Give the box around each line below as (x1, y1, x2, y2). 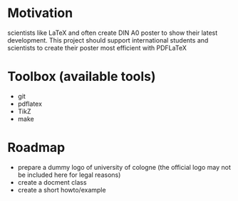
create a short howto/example (17, 185, 106, 194)
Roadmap (7, 140, 66, 156)
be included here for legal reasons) (17, 170, 121, 179)
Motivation (7, 5, 73, 21)
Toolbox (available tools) (7, 69, 156, 85)
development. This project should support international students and (7, 36, 209, 44)
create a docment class (17, 178, 87, 186)
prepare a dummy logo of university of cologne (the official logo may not (17, 163, 232, 171)
